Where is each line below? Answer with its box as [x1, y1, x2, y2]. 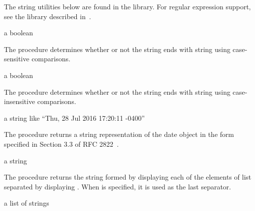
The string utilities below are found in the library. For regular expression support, [4, 1, 251, 11]
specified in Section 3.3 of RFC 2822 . [4, 138, 119, 149]
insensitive [4, 96, 35, 106]
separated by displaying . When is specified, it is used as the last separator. [4, 181, 231, 191]
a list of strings [4, 198, 49, 208]
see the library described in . [4, 11, 91, 21]
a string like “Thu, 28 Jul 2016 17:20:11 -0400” [4, 112, 145, 123]
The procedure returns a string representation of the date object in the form [4, 129, 234, 139]
